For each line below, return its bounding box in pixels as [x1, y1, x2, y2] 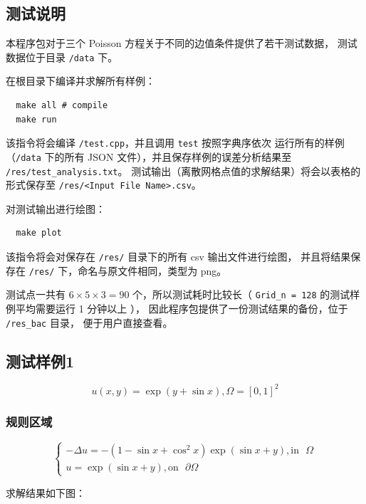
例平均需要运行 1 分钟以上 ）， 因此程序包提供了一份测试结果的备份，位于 [6, 301, 348, 316]
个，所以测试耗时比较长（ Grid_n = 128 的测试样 [132, 287, 360, 302]
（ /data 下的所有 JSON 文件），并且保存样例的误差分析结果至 [6, 149, 292, 164]
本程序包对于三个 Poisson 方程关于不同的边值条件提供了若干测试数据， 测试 [6, 36, 357, 51]
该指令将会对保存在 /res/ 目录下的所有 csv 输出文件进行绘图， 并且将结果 [6, 249, 351, 264]
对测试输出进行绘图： [6, 201, 105, 216]
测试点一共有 [6, 287, 66, 302]
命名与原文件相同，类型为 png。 [78, 263, 227, 278]
